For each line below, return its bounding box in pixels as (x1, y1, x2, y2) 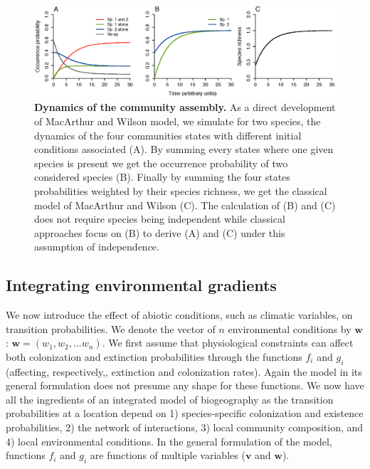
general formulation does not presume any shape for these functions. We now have (6, 378, 364, 393)
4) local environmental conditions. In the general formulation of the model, (6, 433, 332, 448)
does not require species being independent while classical (34, 211, 285, 226)
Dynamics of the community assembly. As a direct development (34, 100, 336, 115)
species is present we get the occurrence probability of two (34, 155, 288, 170)
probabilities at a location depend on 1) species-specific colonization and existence (6, 406, 364, 421)
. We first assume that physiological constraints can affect (102, 335, 354, 350)
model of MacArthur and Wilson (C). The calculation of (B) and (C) (34, 197, 336, 212)
